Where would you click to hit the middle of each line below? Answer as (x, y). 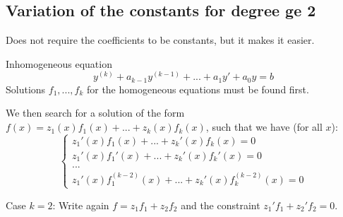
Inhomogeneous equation (59, 63)
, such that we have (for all (264, 127)
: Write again (81, 205)
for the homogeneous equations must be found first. (198, 89)
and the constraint (221, 205)
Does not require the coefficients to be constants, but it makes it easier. (160, 40)
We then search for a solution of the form (95, 113)
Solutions (26, 89)
